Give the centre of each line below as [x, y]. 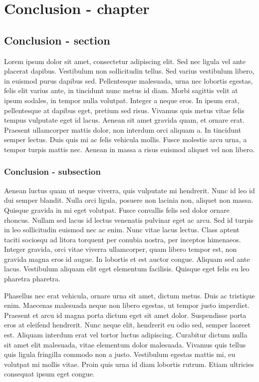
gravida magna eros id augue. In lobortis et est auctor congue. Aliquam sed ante [127, 259]
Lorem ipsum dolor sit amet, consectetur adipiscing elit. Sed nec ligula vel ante [125, 61]
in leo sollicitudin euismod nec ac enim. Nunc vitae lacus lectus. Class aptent [122, 230]
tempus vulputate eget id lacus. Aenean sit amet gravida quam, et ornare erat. [124, 120]
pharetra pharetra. [32, 279]
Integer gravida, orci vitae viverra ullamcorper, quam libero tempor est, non [121, 249]
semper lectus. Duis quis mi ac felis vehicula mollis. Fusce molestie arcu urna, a [126, 139]
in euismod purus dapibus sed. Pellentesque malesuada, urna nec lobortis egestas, [129, 80]
